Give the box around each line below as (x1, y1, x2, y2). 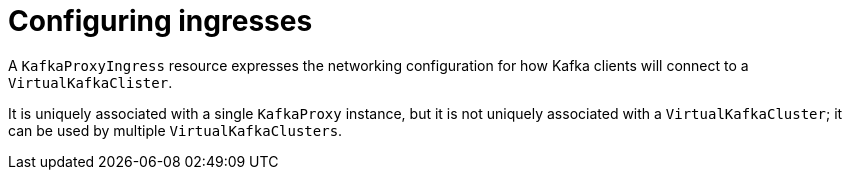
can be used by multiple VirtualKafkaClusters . (8, 121, 343, 139)
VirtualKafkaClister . (8, 73, 173, 91)
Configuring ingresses (8, 4, 313, 38)
